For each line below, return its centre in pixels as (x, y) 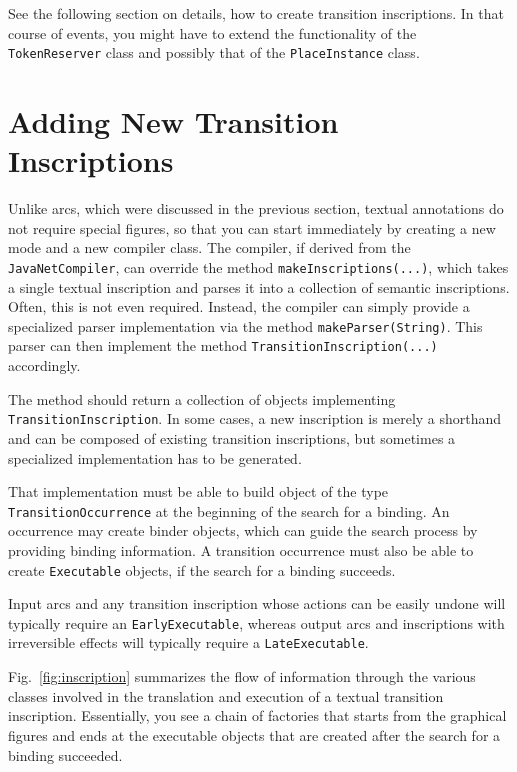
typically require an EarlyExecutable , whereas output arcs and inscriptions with (256, 622)
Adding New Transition (173, 121)
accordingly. (44, 365)
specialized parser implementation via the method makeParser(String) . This (245, 325)
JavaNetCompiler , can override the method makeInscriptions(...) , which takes (258, 266)
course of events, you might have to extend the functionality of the (212, 32)
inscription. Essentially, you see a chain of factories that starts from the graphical (257, 715)
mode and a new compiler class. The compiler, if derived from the (209, 247)
